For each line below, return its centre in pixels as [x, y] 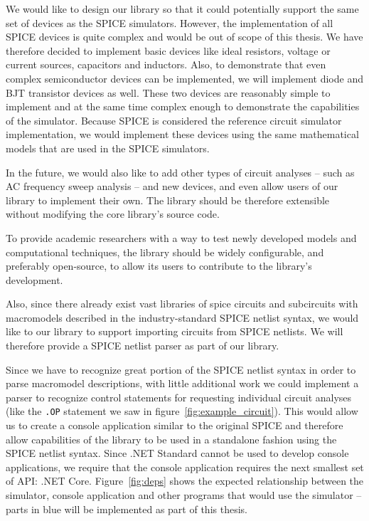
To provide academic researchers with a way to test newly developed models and [181, 237]
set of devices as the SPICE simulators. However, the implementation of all [170, 22]
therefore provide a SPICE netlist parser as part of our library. [143, 346]
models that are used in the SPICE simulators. [108, 148]
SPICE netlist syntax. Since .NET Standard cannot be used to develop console [177, 453]
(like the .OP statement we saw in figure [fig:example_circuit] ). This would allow [182, 411]
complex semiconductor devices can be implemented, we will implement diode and [184, 78]
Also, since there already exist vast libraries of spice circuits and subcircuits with [182, 304]
